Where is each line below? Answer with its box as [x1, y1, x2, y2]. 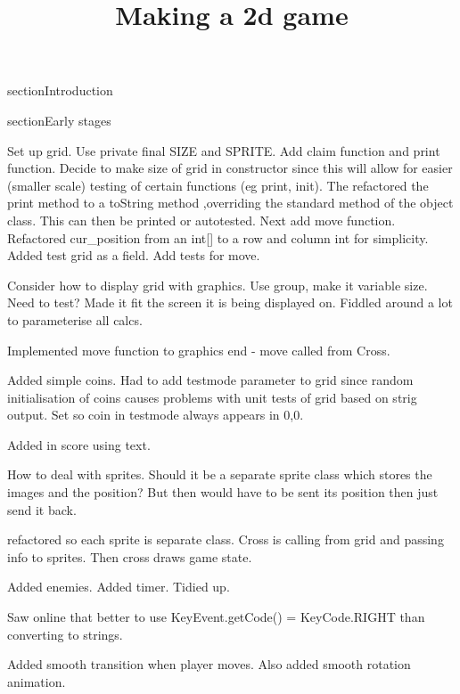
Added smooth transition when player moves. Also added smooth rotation [7, 655, 411, 674]
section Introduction [7, 81, 113, 100]
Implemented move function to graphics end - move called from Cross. [7, 340, 390, 359]
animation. [7, 672, 66, 690]
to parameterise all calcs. [7, 310, 143, 329]
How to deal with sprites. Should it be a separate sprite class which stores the [7, 465, 432, 484]
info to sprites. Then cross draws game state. [7, 547, 252, 566]
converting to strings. [7, 625, 123, 643]
